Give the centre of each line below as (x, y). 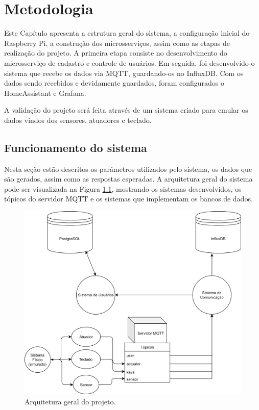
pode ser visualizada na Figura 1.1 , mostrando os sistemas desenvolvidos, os (123, 188)
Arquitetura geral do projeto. (70, 402)
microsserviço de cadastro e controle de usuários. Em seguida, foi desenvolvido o (129, 62)
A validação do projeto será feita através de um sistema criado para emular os (126, 110)
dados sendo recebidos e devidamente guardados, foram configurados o (114, 83)
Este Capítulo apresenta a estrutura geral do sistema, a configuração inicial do (127, 33)
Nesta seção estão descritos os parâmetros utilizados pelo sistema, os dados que (128, 169)
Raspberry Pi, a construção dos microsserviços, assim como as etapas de (117, 43)
